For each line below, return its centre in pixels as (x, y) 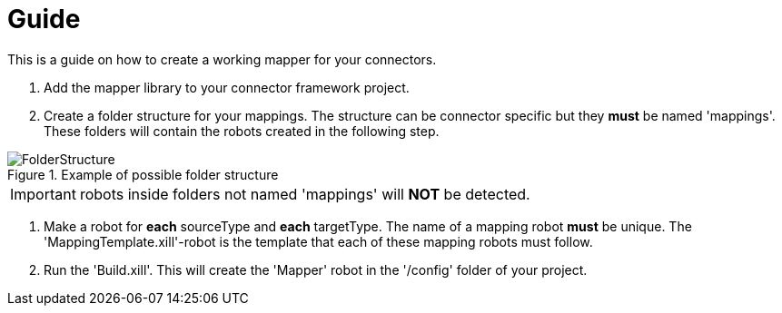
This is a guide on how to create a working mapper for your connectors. (222, 59)
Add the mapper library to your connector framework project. (227, 87)
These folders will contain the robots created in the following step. (242, 131)
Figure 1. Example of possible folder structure (143, 174)
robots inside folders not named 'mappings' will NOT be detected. (305, 194)
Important (43, 194)
